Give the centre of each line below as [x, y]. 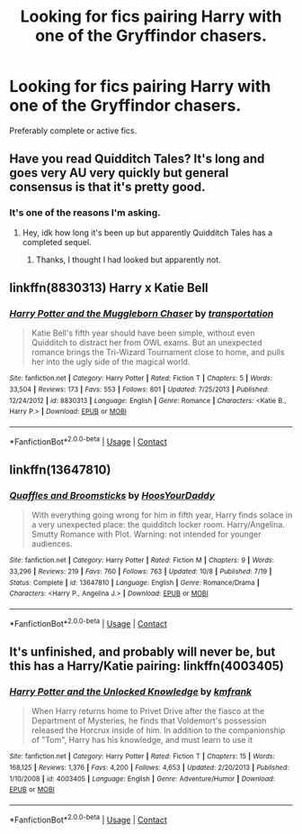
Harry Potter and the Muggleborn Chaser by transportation [142, 313]
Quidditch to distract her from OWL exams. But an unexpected [147, 343]
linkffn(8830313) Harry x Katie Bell [109, 288]
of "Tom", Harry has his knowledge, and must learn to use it [142, 740]
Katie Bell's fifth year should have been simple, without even [143, 333]
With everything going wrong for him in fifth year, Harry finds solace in [162, 515]
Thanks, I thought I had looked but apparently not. [129, 260]
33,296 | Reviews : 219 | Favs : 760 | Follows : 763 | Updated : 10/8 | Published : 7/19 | [141, 571]
